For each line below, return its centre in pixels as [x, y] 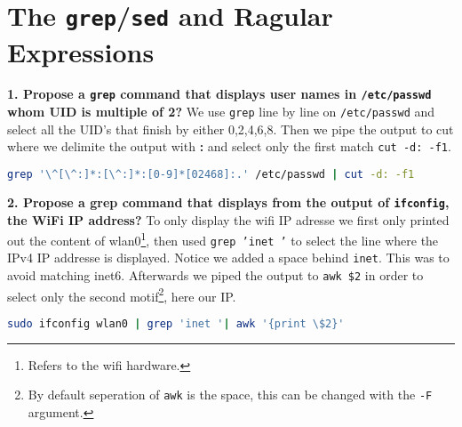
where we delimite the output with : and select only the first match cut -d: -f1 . [229, 146]
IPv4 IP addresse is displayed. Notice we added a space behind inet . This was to [228, 258]
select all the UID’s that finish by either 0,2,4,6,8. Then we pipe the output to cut [231, 129]
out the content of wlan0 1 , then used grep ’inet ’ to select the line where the [223, 239]
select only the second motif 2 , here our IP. [122, 294]
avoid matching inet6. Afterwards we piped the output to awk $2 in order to [215, 275]
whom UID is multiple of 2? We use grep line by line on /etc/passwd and [221, 112]
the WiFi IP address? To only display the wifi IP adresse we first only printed [228, 219]
